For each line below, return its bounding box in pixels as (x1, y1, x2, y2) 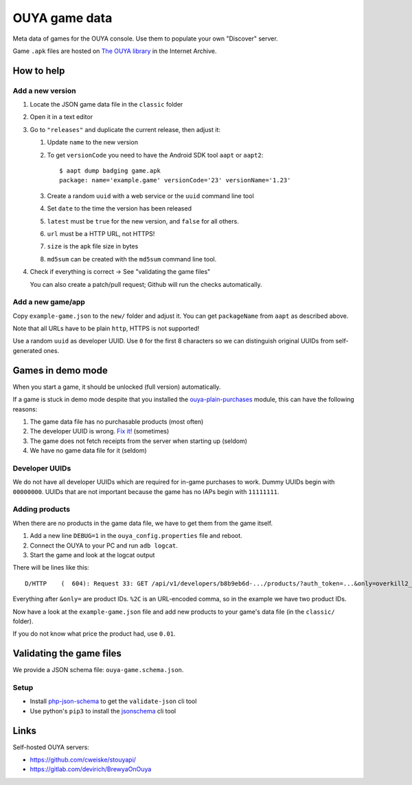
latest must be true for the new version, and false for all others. (47, 217, 240, 225)
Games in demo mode (12, 365, 108, 376)
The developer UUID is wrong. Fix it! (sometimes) (30, 427, 170, 435)
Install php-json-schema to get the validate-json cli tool (30, 697, 197, 705)
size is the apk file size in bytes (47, 242, 139, 250)
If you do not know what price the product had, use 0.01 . (12, 630, 176, 638)
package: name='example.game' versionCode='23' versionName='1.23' (59, 176, 291, 184)
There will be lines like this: (12, 563, 89, 572)
